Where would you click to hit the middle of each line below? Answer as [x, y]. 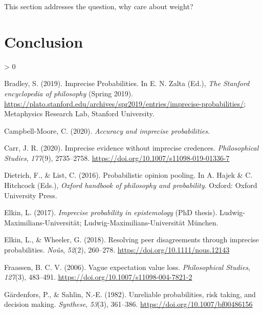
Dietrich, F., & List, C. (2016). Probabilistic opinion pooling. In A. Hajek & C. [128, 175]
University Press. [31, 195]
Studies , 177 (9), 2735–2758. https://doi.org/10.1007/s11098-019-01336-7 [117, 158]
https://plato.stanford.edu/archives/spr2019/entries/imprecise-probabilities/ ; [125, 103]
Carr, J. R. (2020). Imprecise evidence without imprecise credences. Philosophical [131, 148]
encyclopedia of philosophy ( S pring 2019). [69, 93]
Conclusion [44, 41]
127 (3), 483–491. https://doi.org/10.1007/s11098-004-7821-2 [98, 277]
